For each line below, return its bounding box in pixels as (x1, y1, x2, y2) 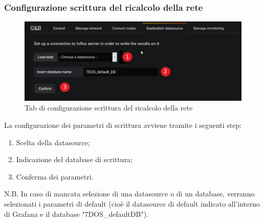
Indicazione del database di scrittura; (16, 154, 133, 165)
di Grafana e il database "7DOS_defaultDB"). (4, 208, 148, 219)
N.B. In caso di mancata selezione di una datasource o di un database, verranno (4, 188, 255, 199)
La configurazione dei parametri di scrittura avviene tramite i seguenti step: (4, 120, 242, 130)
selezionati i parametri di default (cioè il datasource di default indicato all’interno (4, 198, 260, 209)
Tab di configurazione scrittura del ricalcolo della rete (25, 102, 193, 113)
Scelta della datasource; (16, 137, 90, 147)
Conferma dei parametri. (16, 171, 94, 182)
